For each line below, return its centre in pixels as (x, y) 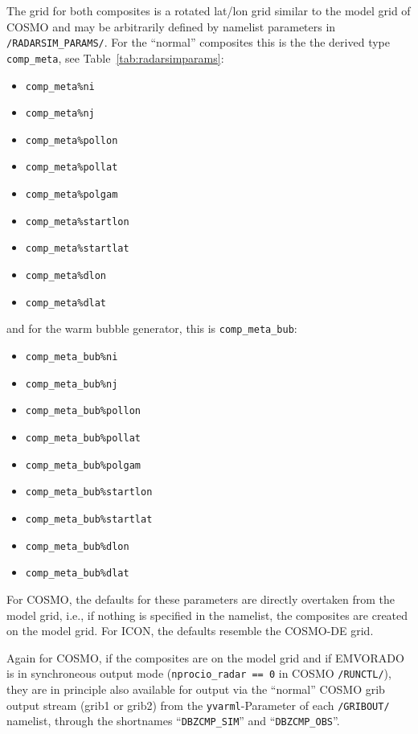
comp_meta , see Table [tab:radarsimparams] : (115, 57)
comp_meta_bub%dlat (77, 574)
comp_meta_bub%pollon (83, 411)
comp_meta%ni (60, 86)
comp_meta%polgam (72, 195)
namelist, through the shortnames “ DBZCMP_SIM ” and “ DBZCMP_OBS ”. (173, 721)
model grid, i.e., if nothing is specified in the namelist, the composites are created (207, 615)
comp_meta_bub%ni (72, 357)
